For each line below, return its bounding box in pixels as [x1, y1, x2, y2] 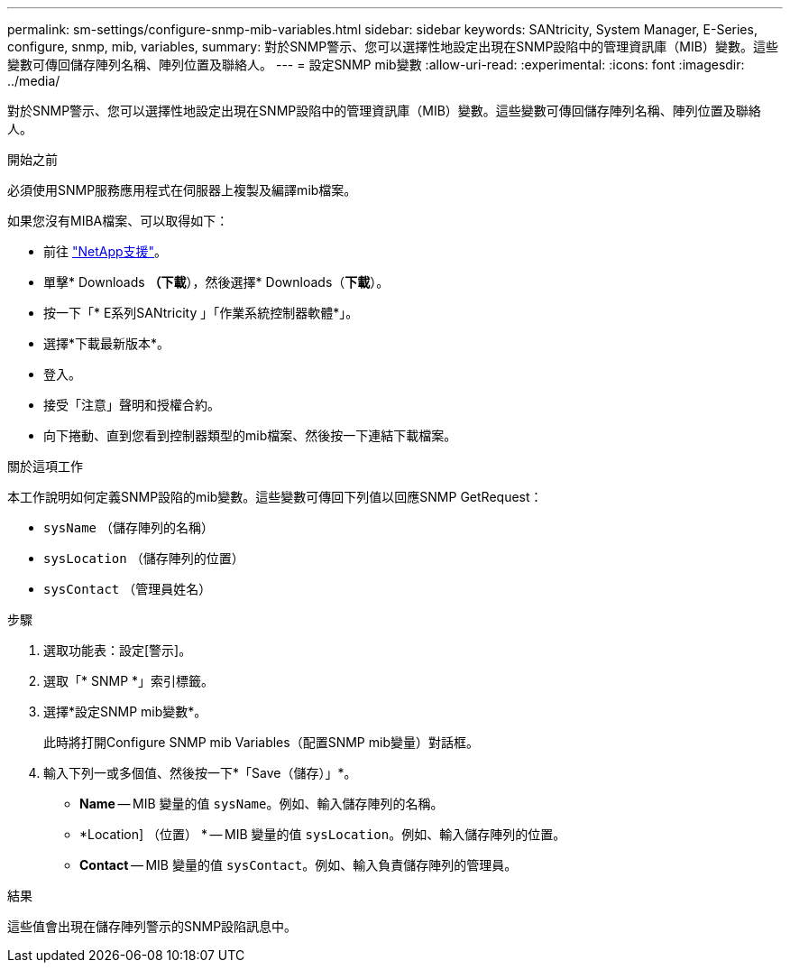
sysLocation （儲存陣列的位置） [43, 550, 244, 566]
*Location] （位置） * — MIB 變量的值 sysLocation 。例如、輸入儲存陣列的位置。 [79, 827, 566, 842]
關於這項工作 [7, 458, 83, 474]
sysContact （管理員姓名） [43, 581, 212, 596]
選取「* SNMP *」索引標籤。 [43, 673, 215, 688]
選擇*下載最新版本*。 [43, 336, 170, 351]
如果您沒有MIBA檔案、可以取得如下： [7, 213, 229, 228]
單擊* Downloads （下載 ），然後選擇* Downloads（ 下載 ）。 [43, 274, 390, 290]
